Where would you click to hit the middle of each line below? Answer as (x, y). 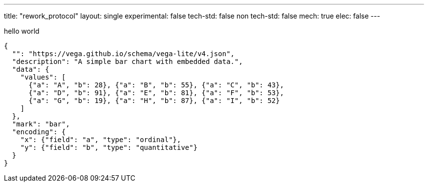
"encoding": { (39, 132)
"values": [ (43, 77)
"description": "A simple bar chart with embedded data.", (127, 62)
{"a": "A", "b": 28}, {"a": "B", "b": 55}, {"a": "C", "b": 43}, (156, 85)
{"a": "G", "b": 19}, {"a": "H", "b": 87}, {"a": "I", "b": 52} (154, 101)
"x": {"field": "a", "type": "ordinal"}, (101, 140)
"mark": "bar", (41, 124)
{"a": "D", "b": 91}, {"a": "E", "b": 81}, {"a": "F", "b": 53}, (156, 93)
